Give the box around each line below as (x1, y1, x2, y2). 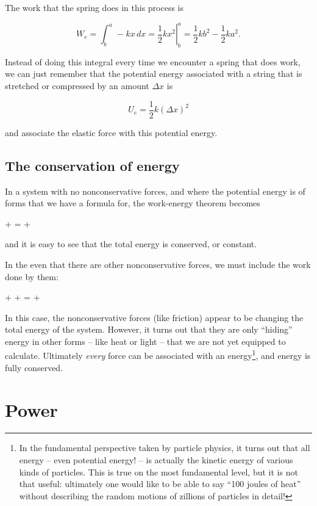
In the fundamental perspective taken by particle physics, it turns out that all (19, 441, 310, 454)
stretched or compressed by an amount (5, 79, 149, 92)
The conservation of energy (5, 156, 180, 175)
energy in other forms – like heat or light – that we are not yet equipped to (5, 334, 286, 347)
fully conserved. (5, 361, 63, 374)
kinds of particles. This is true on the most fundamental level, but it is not (19, 465, 298, 478)
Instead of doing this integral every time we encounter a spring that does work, (5, 55, 301, 68)
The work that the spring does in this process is (5, 1, 184, 13)
